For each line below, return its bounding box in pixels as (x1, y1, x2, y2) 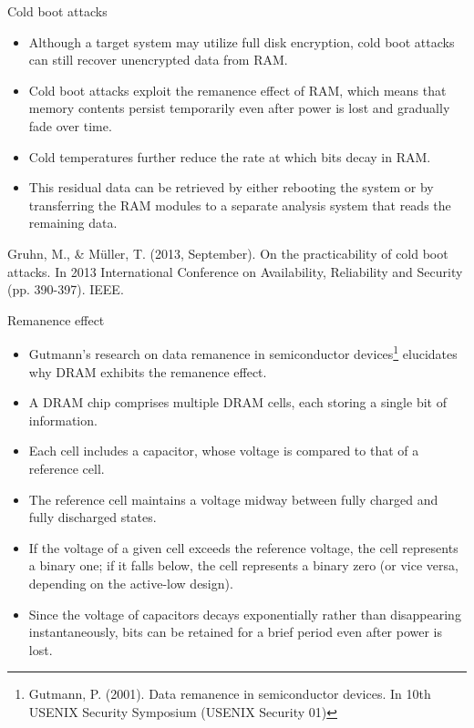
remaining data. (28, 213, 118, 232)
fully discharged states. (28, 508, 157, 527)
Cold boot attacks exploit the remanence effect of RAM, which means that (28, 80, 447, 99)
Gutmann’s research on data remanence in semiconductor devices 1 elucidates (28, 342, 458, 363)
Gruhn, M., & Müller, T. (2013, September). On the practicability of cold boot (7, 243, 448, 262)
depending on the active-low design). (28, 573, 233, 592)
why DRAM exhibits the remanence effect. (28, 362, 267, 381)
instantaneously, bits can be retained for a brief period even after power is (28, 622, 443, 641)
